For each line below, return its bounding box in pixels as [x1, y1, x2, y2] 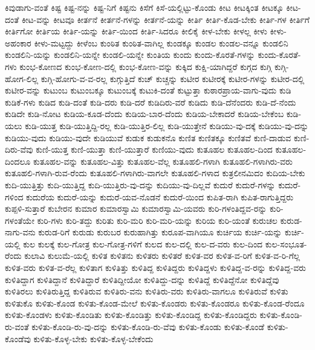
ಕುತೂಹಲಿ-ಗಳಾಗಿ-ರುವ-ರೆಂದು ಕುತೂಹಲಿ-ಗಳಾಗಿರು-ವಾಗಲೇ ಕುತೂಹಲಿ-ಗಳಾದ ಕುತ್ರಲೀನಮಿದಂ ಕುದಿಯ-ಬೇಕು [5, 167, 305, 179]
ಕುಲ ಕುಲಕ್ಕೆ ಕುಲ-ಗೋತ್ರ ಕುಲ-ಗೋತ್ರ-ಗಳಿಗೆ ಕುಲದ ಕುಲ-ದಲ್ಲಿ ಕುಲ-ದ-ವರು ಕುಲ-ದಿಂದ [23, 237, 263, 250]
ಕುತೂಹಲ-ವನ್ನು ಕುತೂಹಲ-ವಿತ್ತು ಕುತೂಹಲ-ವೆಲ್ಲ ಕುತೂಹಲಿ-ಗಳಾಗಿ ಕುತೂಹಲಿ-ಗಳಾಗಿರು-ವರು [33, 154, 293, 167]
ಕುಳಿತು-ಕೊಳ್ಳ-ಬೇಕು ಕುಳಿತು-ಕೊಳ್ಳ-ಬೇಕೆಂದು [33, 332, 154, 345]
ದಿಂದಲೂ [5, 154, 31, 167]
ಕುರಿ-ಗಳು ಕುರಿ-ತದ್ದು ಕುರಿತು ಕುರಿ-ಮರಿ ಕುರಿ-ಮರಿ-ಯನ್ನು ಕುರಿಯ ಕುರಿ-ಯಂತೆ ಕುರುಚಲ [37, 214, 278, 226]
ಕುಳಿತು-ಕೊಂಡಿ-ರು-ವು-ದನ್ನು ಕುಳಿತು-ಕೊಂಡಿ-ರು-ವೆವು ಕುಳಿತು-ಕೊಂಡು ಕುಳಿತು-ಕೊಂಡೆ [31, 320, 265, 333]
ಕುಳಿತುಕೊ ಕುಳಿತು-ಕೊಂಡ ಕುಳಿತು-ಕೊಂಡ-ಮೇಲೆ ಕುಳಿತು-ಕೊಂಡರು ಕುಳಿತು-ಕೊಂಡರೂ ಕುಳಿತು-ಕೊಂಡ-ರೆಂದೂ [5, 296, 305, 309]
